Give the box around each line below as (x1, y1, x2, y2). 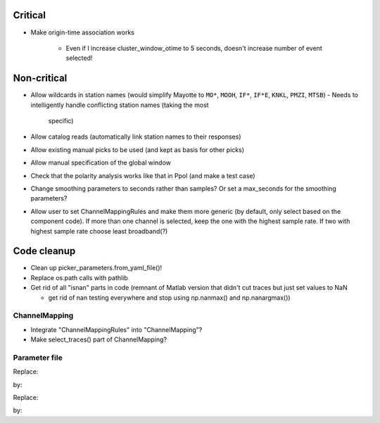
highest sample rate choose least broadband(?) (30, 227, 168, 235)
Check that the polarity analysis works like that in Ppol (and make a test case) (30, 171, 256, 179)
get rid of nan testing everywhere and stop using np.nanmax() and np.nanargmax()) (48, 293, 291, 302)
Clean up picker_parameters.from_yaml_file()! (30, 264, 163, 272)
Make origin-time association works (30, 28, 135, 37)
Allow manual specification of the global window (30, 158, 172, 167)
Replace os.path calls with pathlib (30, 273, 128, 282)
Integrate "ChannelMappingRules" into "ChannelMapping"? (30, 325, 203, 334)
